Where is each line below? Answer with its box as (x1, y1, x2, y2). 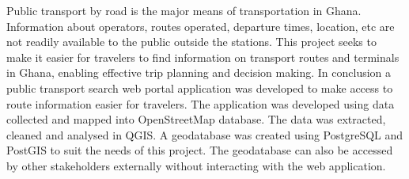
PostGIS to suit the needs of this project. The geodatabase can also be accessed (6, 142, 393, 158)
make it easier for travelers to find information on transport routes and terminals (6, 48, 400, 65)
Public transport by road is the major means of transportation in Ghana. (6, 2, 362, 18)
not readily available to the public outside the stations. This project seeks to (6, 33, 377, 50)
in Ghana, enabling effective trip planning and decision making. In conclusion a (6, 64, 392, 81)
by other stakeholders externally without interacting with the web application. (6, 157, 386, 173)
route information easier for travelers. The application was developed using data (6, 95, 395, 112)
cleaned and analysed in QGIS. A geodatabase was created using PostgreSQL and (6, 126, 403, 143)
